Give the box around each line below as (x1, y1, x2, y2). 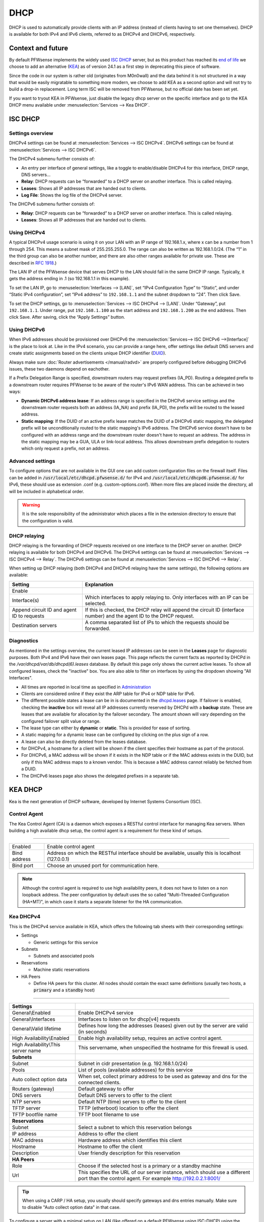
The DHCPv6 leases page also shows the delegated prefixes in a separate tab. (21, 773, 180, 779)
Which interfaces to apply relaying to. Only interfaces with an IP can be (85, 594, 249, 601)
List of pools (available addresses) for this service (78, 1066, 193, 1073)
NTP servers (12, 1098, 41, 1105)
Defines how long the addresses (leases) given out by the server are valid (78, 1022, 248, 1029)
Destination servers (12, 622, 57, 629)
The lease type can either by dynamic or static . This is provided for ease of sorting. (21, 725, 191, 731)
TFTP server (12, 1105, 41, 1112)
